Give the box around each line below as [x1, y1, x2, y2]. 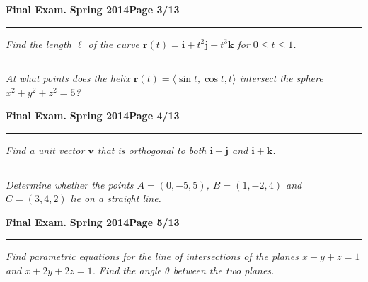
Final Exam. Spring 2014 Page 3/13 [6, 2, 180, 16]
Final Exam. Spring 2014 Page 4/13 [6, 108, 180, 123]
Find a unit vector [6, 142, 85, 157]
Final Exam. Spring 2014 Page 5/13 [6, 214, 180, 229]
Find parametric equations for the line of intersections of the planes [6, 249, 299, 264]
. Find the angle [92, 262, 162, 277]
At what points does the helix [6, 71, 130, 86]
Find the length [6, 36, 71, 51]
